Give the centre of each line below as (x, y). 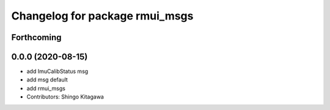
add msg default (47, 80)
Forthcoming (36, 37)
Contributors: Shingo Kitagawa (65, 97)
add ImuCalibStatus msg (57, 71)
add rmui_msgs (46, 88)
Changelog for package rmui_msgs (102, 16)
